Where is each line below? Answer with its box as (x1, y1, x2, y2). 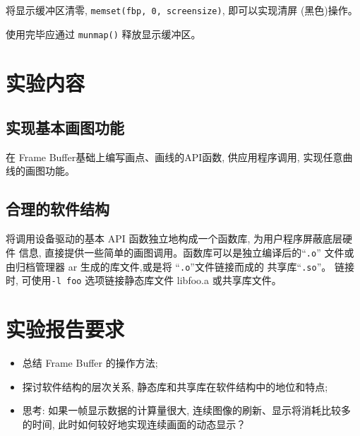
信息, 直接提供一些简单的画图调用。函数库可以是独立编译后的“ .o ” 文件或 (18, 244, 354, 259)
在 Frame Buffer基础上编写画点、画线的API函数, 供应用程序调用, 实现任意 (6, 149, 343, 164)
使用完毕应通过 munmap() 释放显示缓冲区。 (6, 26, 201, 41)
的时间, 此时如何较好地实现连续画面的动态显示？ (22, 416, 246, 431)
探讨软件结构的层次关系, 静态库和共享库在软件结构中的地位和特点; (22, 379, 328, 394)
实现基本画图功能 (6, 117, 124, 139)
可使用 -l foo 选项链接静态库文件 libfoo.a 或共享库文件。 (21, 273, 282, 288)
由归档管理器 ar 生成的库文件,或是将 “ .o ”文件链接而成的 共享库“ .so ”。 (6, 259, 332, 273)
